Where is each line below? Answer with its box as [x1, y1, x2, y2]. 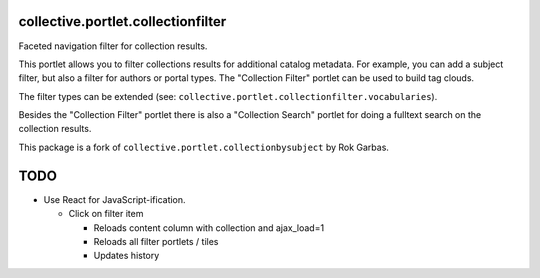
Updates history [93, 250, 160, 262]
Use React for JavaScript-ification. [43, 193, 186, 205]
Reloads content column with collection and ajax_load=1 [93, 221, 325, 234]
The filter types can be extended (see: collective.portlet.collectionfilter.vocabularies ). [18, 90, 438, 102]
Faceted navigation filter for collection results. [18, 40, 208, 52]
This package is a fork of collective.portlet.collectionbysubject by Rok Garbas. [18, 141, 390, 153]
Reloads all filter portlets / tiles [93, 235, 219, 247]
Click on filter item [68, 208, 144, 220]
